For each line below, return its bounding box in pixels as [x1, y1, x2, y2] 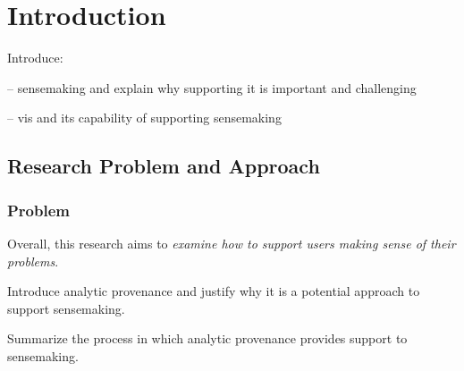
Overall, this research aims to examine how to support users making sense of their [7, 233, 456, 252]
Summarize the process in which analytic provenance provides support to [7, 329, 408, 348]
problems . [7, 251, 59, 270]
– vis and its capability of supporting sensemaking [7, 108, 282, 127]
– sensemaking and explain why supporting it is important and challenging [7, 78, 417, 97]
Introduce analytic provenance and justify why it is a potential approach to [7, 282, 420, 300]
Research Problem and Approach [7, 152, 320, 180]
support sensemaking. [7, 299, 125, 317]
